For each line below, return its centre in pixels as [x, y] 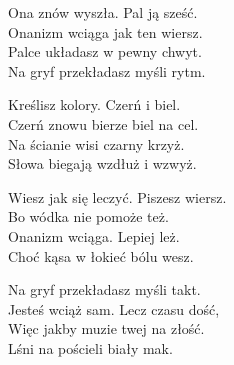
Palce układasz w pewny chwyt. [105, 51]
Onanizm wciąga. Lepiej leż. [94, 235]
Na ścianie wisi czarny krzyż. [96, 143]
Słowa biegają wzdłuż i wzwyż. [102, 163]
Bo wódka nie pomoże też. [88, 216]
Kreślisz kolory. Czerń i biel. [94, 104]
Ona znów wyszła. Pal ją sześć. [103, 12]
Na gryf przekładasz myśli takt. [104, 289]
